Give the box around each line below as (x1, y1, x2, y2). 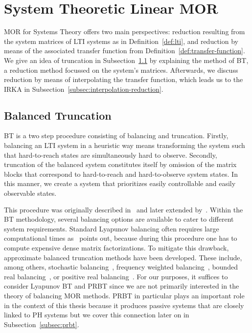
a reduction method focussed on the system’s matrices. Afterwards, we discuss (4, 64, 238, 75)
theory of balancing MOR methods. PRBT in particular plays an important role (4, 290, 245, 300)
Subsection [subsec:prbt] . (4, 319, 79, 329)
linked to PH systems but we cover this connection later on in (4, 310, 189, 320)
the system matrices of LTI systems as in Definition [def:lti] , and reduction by (4, 36, 238, 46)
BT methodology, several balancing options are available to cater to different (4, 214, 234, 224)
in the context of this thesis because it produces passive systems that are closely (4, 300, 244, 310)
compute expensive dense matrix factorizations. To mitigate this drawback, (4, 243, 229, 253)
